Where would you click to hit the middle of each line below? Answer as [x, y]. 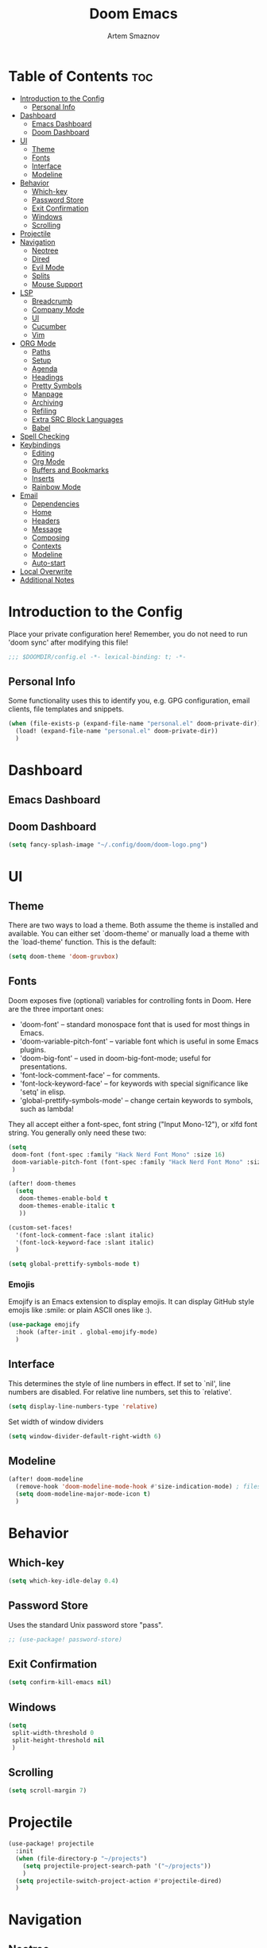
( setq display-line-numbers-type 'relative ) [83, 1406]
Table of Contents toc [81, 76]
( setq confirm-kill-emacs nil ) [60, 1683]
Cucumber [49, 326]
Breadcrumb [52, 301]
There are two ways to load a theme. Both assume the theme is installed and [133, 925]
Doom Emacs [133, 14]
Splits [41, 276]
